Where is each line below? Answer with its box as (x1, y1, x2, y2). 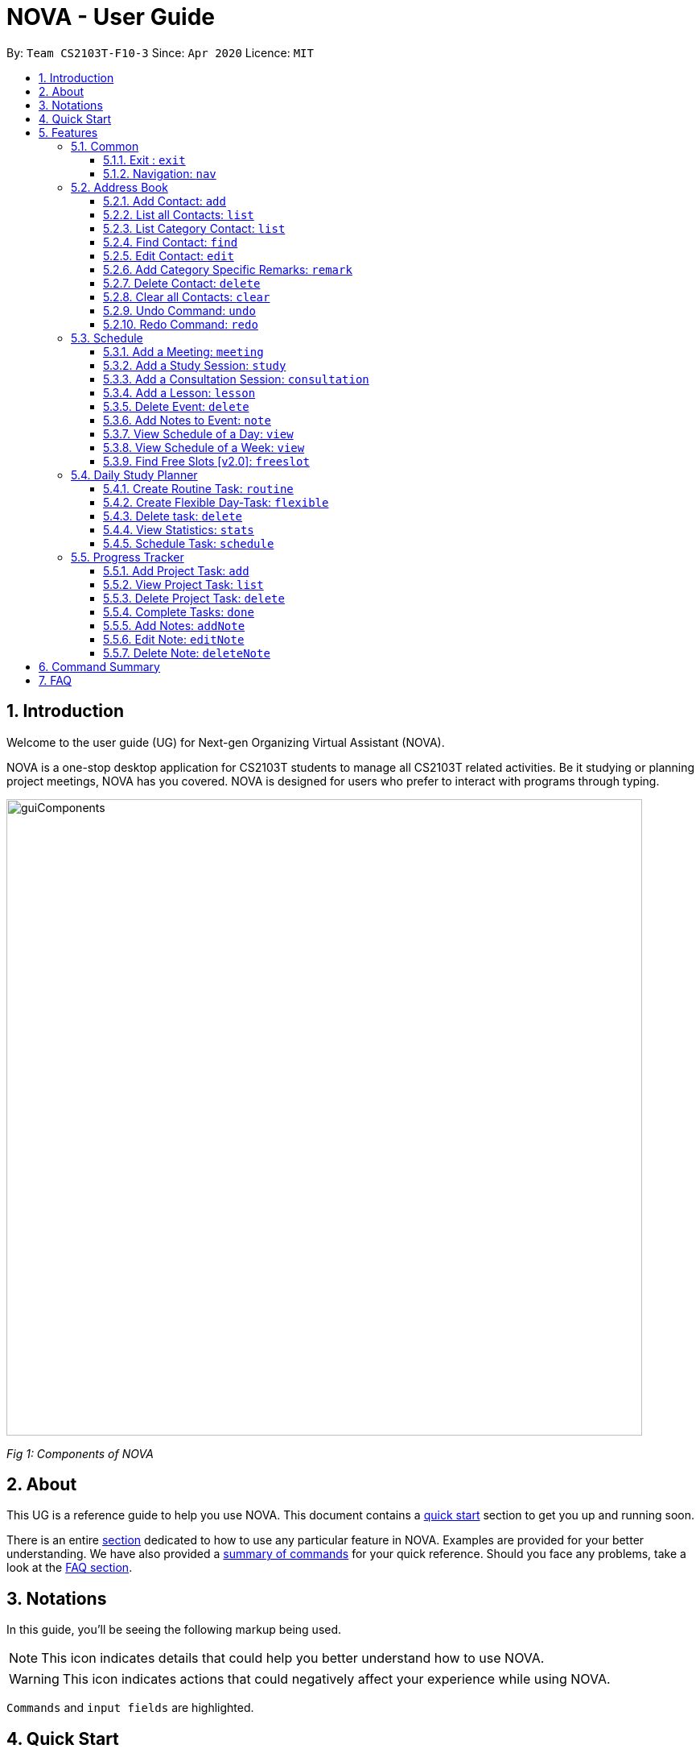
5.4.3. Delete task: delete (103, 508, 242, 523)
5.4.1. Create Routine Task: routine (103, 481, 294, 495)
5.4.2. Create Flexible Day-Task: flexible (103, 495, 329, 509)
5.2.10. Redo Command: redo (103, 317, 258, 331)
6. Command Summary (39, 659, 160, 673)
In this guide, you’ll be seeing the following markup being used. (6, 1622, 342, 1637)
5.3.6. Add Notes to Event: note (103, 412, 271, 427)
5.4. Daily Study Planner (71, 467, 198, 482)
